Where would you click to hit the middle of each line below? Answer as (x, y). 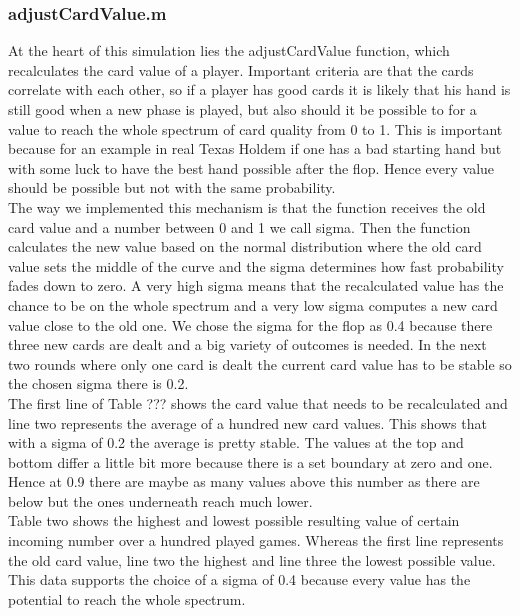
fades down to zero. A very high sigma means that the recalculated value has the (256, 285)
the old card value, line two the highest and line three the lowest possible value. (252, 559)
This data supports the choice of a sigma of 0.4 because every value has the (239, 579)
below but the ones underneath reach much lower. (160, 500)
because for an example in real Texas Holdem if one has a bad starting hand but (255, 148)
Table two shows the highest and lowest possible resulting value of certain (234, 520)
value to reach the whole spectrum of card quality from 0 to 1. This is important (255, 128)
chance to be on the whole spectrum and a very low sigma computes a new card (253, 304)
